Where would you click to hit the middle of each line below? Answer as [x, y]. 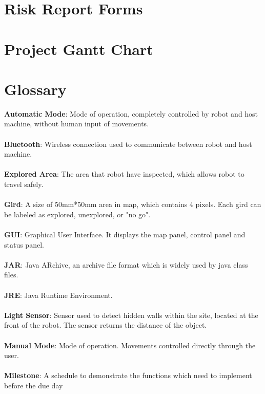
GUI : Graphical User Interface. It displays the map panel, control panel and [125, 234]
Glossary [35, 89]
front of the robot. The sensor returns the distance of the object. [106, 325]
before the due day [34, 385]
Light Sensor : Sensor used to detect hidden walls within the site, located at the [131, 315]
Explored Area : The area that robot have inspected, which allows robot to [124, 174]
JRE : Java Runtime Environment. [58, 295]
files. [11, 275]
